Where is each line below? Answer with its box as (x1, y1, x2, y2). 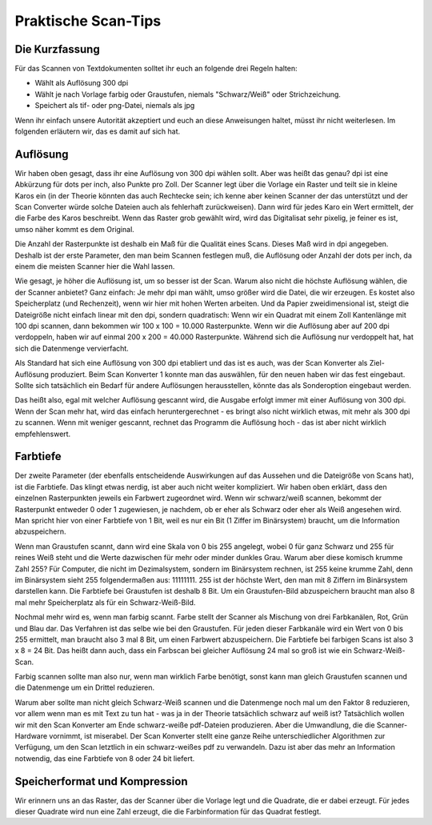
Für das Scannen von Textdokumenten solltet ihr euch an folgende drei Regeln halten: (14, 64, 298, 74)
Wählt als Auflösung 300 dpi (34, 78, 129, 88)
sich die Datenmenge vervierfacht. (14, 343, 130, 353)
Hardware (14, 731, 48, 741)
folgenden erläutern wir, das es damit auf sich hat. (14, 126, 181, 136)
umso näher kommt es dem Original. (14, 224, 135, 234)
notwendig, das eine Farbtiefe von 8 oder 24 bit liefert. (14, 753, 195, 763)
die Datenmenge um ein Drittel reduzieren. (14, 683, 155, 692)
